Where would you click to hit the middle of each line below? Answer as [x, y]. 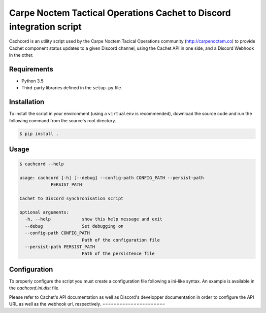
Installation [27, 102]
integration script [45, 27]
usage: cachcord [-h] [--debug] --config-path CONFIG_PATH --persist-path [112, 178]
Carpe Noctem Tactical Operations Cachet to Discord [120, 13]
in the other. [21, 55]
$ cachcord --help [42, 164]
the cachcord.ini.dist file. [34, 288]
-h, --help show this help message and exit [94, 219]
